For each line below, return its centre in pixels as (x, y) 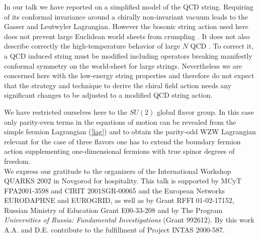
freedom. (17, 161)
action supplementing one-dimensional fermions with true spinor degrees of (119, 151)
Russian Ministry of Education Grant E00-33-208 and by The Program (113, 210)
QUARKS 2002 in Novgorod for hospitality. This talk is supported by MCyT (123, 181)
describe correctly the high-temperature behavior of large (92, 46)
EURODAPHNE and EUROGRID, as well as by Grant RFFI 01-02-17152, (119, 200)
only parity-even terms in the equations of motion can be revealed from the (120, 122)
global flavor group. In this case (205, 111)
